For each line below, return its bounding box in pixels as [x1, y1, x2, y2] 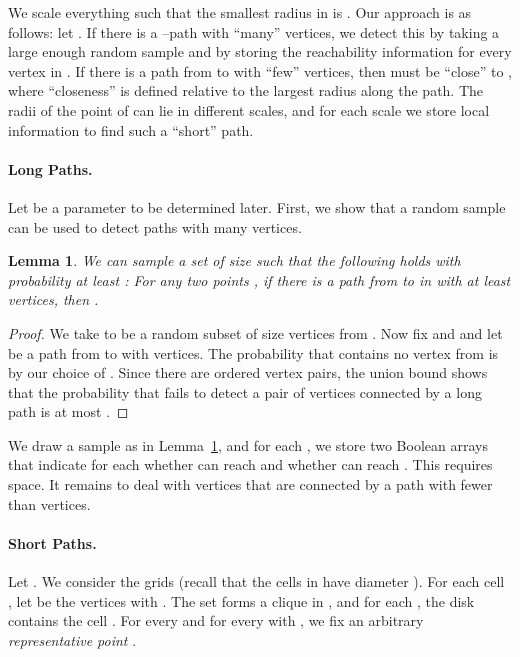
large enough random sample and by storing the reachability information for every [8, 41, 512, 62]
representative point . [8, 629, 137, 650]
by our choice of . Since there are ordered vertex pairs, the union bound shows [8, 362, 488, 383]
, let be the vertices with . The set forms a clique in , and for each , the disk [8, 590, 475, 611]
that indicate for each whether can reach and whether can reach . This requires [8, 454, 493, 475]
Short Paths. [8, 532, 97, 553]
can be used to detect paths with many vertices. [8, 216, 302, 237]
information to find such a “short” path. [8, 119, 254, 140]
